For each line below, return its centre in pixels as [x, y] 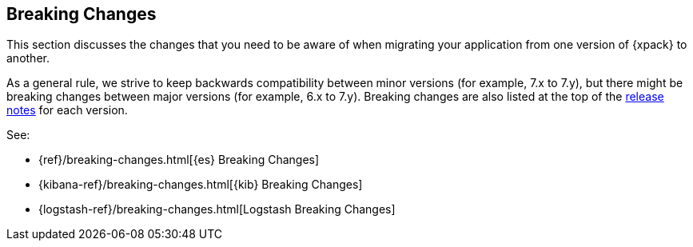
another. [28, 58]
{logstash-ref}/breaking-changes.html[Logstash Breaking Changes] [217, 209]
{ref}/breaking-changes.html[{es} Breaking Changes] [179, 160]
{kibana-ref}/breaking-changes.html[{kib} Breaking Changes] [201, 185]
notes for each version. [67, 110]
